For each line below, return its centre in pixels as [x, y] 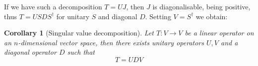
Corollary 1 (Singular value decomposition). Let [79, 33]
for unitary [73, 16]
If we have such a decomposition [53, 6]
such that [81, 52]
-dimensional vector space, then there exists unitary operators [111, 42]
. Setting [158, 16]
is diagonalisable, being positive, [201, 6]
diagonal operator [30, 52]
